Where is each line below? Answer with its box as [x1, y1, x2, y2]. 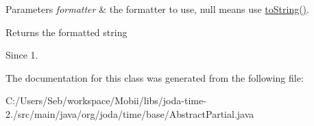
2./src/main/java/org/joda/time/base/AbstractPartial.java [5, 106, 254, 121]
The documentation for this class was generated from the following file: [5, 70, 304, 84]
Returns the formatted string [5, 25, 128, 39]
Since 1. [5, 48, 38, 62]
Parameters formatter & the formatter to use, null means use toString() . [5, 2, 309, 16]
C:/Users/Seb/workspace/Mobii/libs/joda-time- [5, 93, 206, 108]
